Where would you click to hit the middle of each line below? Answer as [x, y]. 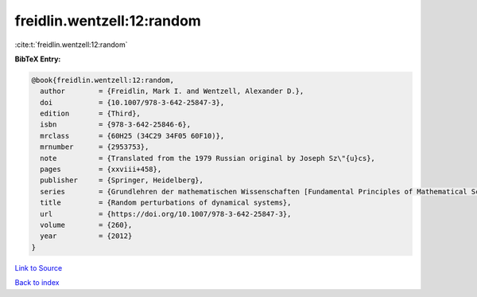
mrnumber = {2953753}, [95, 147]
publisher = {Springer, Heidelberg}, [122, 180]
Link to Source [39, 268]
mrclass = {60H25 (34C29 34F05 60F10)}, [132, 136]
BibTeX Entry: [38, 59]
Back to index [37, 283]
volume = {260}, [86, 225]
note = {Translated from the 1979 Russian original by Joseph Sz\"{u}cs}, [207, 158]
